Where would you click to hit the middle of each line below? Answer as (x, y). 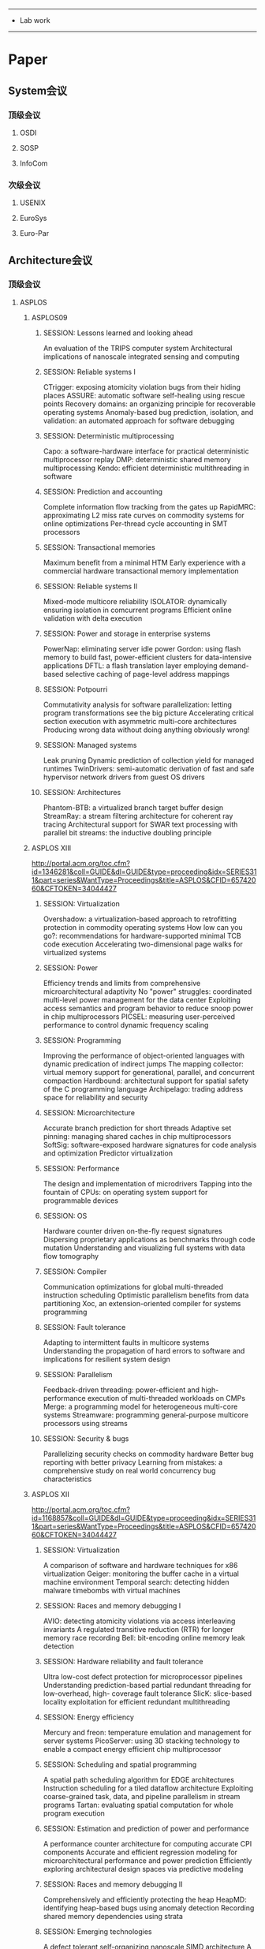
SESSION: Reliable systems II (90, 586)
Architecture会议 (50, 260)
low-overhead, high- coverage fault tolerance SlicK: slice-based (147, 1693)
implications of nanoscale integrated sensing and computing (142, 357)
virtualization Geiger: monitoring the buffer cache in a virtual (141, 1574)
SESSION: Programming (82, 1040)
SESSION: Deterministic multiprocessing (109, 435)
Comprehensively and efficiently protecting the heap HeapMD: (145, 1899)
